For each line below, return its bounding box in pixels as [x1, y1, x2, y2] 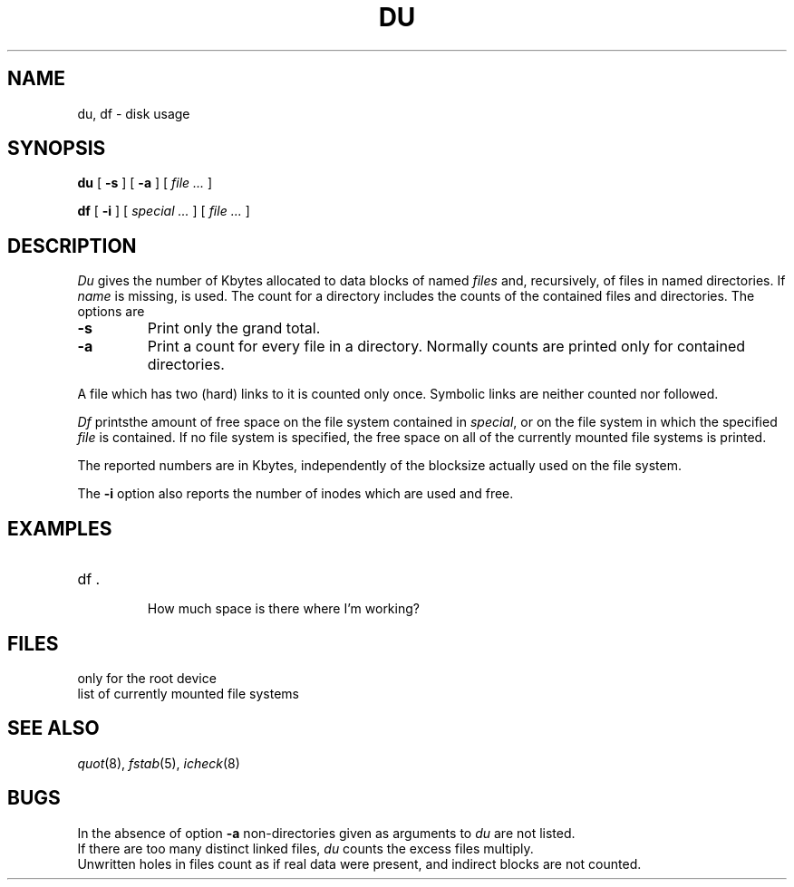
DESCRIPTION [7, 234, 137, 257]
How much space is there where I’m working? [147, 601, 420, 617]
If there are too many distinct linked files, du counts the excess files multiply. [77, 840, 534, 856]
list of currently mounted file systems [77, 685, 299, 701]
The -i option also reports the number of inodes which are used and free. [77, 486, 514, 502]
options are [77, 304, 145, 320]
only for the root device [77, 670, 217, 686]
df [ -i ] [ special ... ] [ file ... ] [77, 203, 250, 219]
